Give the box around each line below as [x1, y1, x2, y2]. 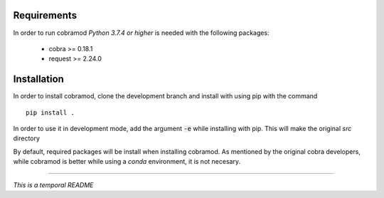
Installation [13, 73, 64, 85]
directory [13, 134, 41, 142]
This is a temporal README [13, 180, 94, 189]
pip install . [26, 108, 75, 117]
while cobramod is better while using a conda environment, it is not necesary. [13, 157, 241, 166]
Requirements [13, 9, 78, 21]
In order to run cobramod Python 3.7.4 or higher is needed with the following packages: [13, 28, 270, 37]
